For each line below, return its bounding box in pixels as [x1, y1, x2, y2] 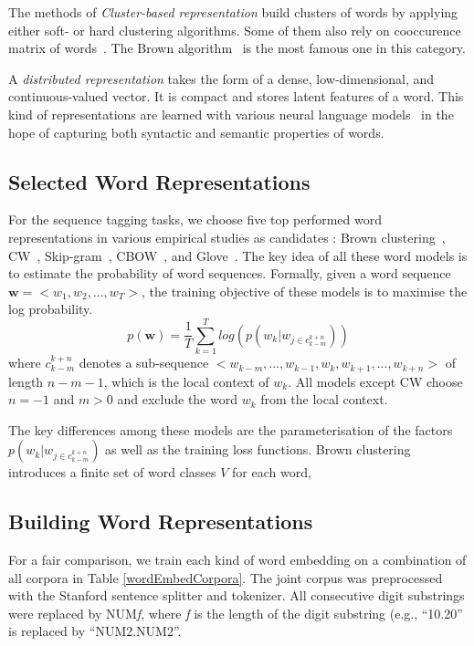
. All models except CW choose [288, 371, 463, 391]
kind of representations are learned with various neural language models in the [8, 104, 454, 123]
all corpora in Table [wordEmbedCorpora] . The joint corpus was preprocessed [8, 568, 443, 587]
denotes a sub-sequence [79, 353, 209, 372]
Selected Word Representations [8, 167, 311, 195]
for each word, [232, 463, 311, 482]
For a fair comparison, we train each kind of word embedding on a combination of [8, 550, 467, 569]
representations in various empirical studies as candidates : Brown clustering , [8, 227, 446, 246]
